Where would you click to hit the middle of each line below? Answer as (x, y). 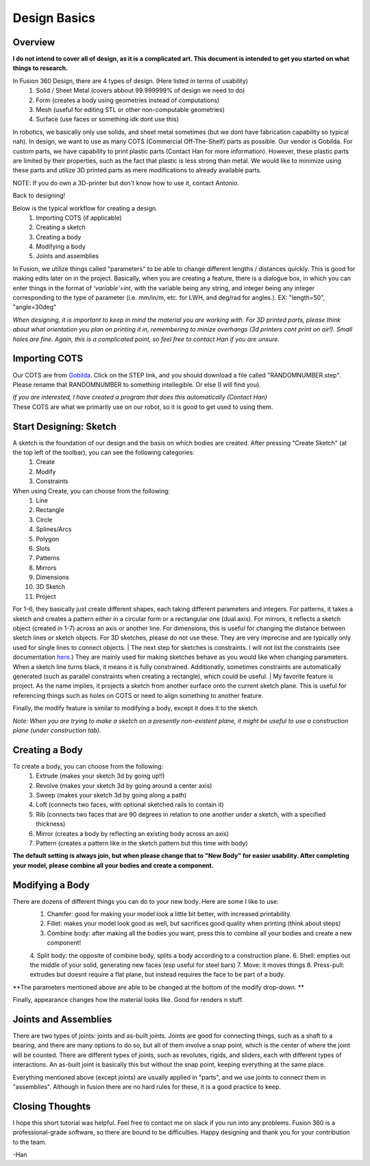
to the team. (30, 1142)
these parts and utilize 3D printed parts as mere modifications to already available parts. (137, 170)
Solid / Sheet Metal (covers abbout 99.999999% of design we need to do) (140, 91)
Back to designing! (39, 196)
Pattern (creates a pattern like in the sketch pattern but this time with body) (142, 843)
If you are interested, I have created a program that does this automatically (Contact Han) (140, 397)
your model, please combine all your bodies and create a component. (113, 865)
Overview (34, 42)
